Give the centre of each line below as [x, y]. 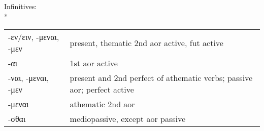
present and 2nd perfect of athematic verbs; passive [161, 78]
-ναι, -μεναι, [29, 78]
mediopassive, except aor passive [128, 119]
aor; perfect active [102, 90]
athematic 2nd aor [102, 104]
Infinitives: [21, 6]
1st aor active [94, 63]
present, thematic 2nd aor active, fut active [146, 42]
